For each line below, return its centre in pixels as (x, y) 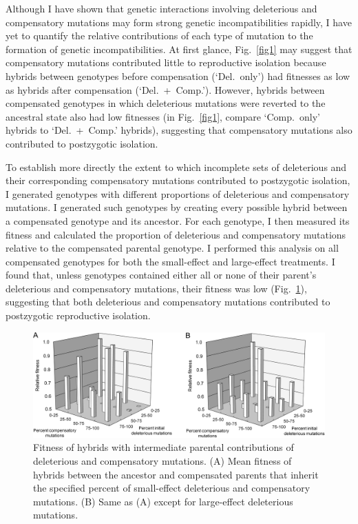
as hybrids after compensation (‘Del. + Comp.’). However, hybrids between (165, 89)
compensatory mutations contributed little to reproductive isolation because (166, 62)
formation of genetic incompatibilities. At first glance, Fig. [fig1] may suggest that (179, 49)
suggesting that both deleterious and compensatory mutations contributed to (168, 302)
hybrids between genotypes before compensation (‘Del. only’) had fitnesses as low (178, 75)
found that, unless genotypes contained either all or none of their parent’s (161, 275)
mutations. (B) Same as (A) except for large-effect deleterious (163, 501)
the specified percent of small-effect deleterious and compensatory (172, 488)
